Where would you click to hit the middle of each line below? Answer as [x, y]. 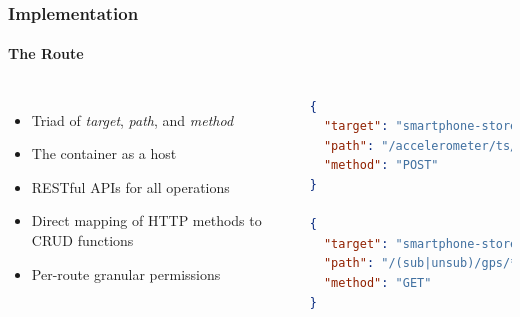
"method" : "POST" [381, 165]
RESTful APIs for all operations [130, 186]
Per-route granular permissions [126, 273]
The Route [46, 53]
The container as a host [104, 153]
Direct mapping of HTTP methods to [146, 220]
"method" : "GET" [377, 282]
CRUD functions [82, 240]
